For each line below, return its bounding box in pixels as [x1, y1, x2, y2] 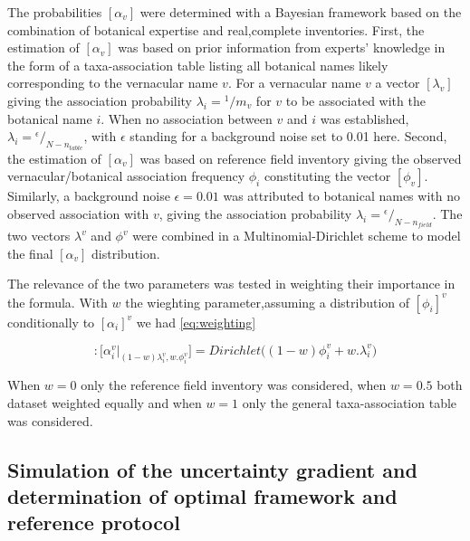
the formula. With [7, 292, 108, 311]
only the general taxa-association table [242, 393, 457, 412]
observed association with [7, 204, 149, 223]
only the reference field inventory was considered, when [81, 375, 387, 394]
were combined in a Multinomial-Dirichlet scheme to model [132, 226, 461, 245]
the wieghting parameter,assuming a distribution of [125, 292, 410, 311]
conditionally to [7, 312, 95, 331]
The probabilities [7, 3, 102, 21]
